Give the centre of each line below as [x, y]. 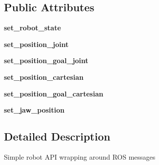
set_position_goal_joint [46, 60]
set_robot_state [32, 28]
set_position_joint [36, 44]
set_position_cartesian [44, 77]
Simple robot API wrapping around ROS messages [80, 156]
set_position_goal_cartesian [54, 93]
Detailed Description [57, 136]
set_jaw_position [34, 110]
